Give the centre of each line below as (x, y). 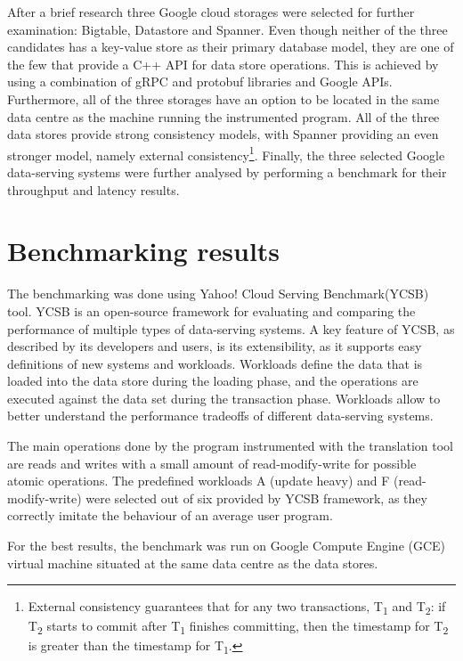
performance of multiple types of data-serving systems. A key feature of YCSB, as (231, 328)
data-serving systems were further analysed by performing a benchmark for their (227, 172)
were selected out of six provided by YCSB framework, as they (256, 498)
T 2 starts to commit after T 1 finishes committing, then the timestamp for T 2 (238, 627)
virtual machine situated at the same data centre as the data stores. (193, 563)
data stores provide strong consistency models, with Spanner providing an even (223, 134)
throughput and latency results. (93, 189)
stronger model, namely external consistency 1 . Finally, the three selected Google (226, 153)
